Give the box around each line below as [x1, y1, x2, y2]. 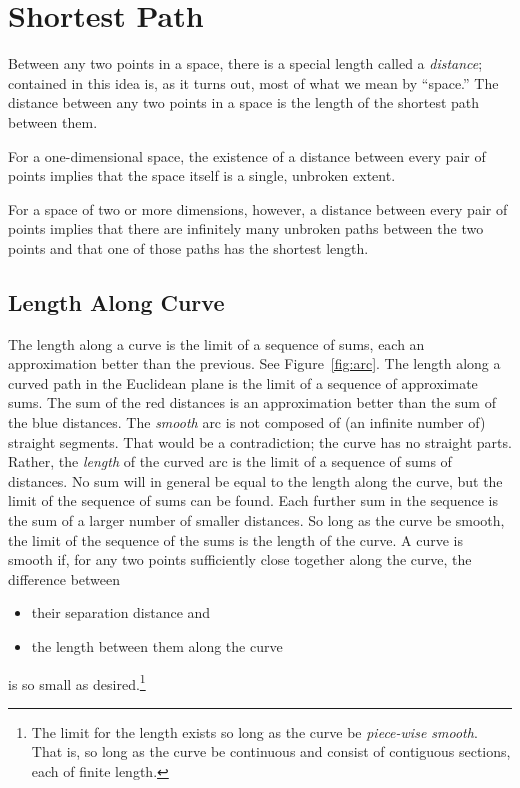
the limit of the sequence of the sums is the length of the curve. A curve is [8, 529, 464, 550]
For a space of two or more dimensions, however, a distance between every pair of [8, 198, 508, 219]
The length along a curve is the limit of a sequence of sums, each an [8, 333, 425, 354]
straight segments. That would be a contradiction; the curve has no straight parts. [8, 431, 512, 452]
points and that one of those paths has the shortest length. [8, 237, 369, 258]
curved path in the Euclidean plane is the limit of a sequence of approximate [8, 372, 478, 393]
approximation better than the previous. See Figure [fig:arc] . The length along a [8, 353, 501, 374]
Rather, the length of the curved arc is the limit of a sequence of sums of [8, 451, 452, 472]
